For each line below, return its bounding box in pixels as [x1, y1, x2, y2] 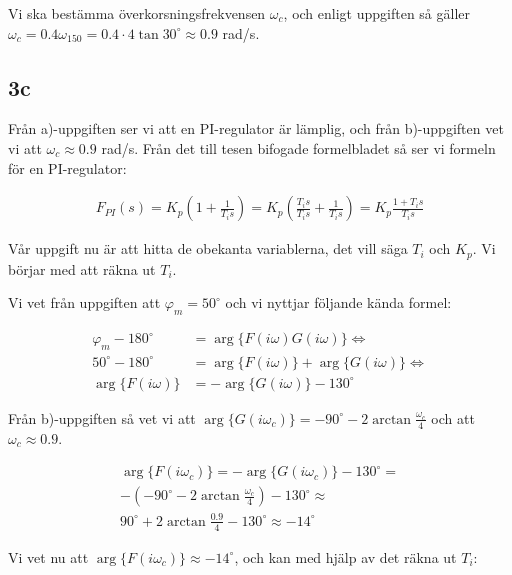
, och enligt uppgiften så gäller [283, 3, 470, 23]
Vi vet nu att [8, 546, 89, 567]
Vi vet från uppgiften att [8, 292, 161, 313]
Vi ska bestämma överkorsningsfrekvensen [8, 3, 266, 23]
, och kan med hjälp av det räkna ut [234, 546, 457, 567]
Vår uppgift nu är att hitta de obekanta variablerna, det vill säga [8, 238, 408, 259]
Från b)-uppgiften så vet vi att [8, 407, 196, 428]
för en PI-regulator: [8, 157, 127, 178]
